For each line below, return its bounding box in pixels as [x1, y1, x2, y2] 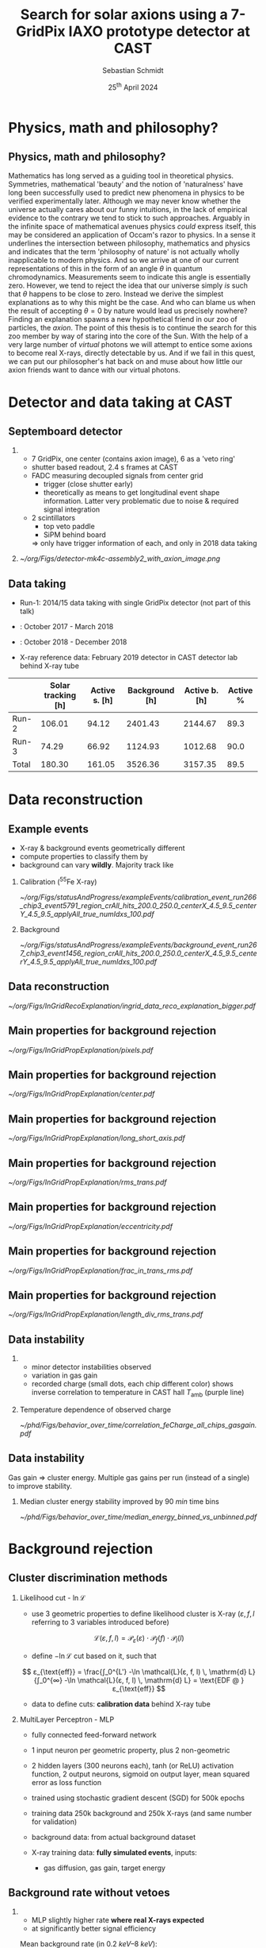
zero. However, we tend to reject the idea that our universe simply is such [8, 280, 248, 291]
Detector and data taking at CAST [8, 393, 233, 411]
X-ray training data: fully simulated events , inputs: [31, 1847, 198, 1857]
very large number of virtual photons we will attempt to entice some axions [8, 340, 253, 350]
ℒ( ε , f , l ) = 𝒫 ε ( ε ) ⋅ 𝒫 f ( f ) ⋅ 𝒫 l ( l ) [93, 1633, 184, 1645]
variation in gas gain [31, 1370, 97, 1380]
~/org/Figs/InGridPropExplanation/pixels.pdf [8, 1045, 154, 1054]
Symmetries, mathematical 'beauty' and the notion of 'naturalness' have [8, 180, 244, 189]
